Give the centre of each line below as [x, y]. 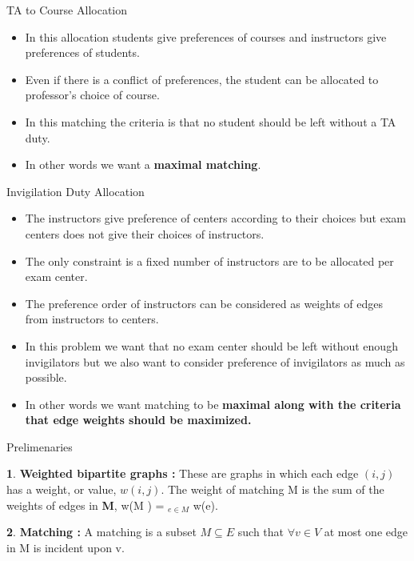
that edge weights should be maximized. [138, 420]
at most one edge [366, 532]
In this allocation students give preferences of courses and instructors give [206, 36]
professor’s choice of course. [92, 95]
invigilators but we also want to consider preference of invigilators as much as [215, 361]
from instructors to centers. [92, 319]
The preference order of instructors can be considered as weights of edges [204, 303]
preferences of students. [82, 52]
